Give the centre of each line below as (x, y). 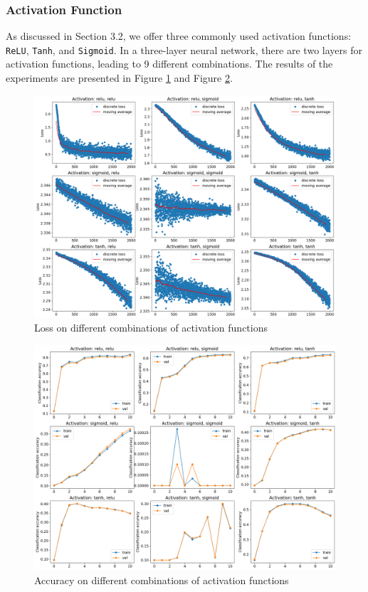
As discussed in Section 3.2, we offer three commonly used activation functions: (179, 36)
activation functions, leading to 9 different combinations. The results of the (169, 64)
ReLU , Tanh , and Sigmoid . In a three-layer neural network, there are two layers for (184, 49)
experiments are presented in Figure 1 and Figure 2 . (119, 78)
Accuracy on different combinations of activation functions (162, 580)
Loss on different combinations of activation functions (151, 328)
